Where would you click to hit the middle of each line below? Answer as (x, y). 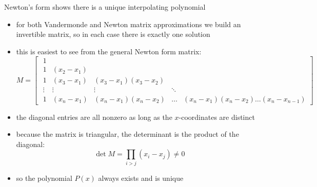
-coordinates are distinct (217, 117)
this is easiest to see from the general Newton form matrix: (109, 51)
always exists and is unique (141, 178)
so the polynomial (44, 178)
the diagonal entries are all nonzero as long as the (94, 117)
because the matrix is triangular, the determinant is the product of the (127, 134)
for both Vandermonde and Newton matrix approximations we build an (128, 24)
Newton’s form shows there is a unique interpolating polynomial (105, 7)
